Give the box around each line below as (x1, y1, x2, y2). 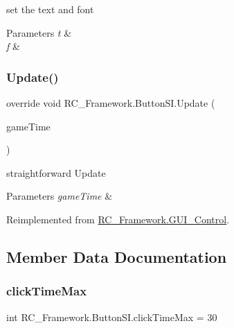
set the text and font (6, 2, 94, 16)
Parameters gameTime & (6, 189, 113, 203)
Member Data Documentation (6, 245, 227, 267)
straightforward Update (6, 165, 106, 180)
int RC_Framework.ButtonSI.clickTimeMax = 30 (6, 309, 217, 324)
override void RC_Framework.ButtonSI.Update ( (6, 96, 215, 110)
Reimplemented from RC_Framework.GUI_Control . (6, 212, 230, 226)
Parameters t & (6, 25, 72, 40)
